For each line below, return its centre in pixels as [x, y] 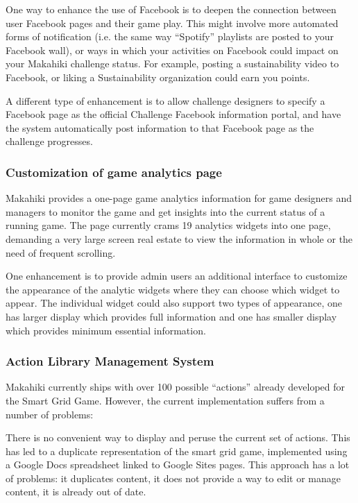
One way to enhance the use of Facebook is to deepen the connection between [171, 9]
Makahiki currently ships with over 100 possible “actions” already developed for [176, 387]
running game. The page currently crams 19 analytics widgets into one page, [168, 225]
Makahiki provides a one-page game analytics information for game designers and [179, 198]
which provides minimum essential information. [106, 330]
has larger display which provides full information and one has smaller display [171, 316]
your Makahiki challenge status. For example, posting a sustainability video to [172, 63]
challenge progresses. [49, 141]
